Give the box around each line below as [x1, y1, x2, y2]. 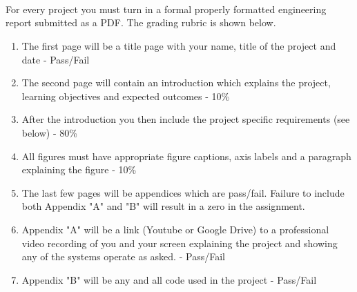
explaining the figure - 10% [21, 162, 137, 177]
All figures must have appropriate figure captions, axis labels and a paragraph [21, 148, 351, 163]
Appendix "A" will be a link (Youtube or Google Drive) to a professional [21, 222, 329, 236]
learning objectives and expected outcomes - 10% [21, 88, 230, 103]
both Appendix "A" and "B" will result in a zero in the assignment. [21, 199, 305, 213]
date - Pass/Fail [21, 52, 90, 66]
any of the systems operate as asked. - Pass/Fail [21, 249, 225, 264]
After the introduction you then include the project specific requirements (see [21, 112, 350, 126]
